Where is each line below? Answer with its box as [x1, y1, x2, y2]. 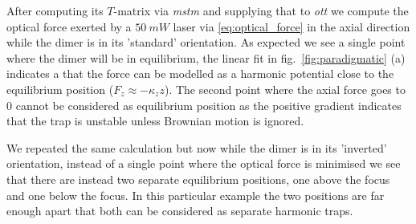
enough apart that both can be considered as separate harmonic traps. [6, 202, 353, 219]
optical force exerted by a [6, 18, 132, 35]
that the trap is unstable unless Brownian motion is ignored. [6, 112, 304, 129]
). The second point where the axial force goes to [164, 80, 406, 97]
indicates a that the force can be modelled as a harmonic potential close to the [6, 65, 394, 82]
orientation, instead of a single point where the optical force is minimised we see [6, 155, 401, 172]
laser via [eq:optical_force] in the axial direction [173, 18, 410, 35]
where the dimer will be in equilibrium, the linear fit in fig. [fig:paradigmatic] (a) [6, 49, 406, 66]
